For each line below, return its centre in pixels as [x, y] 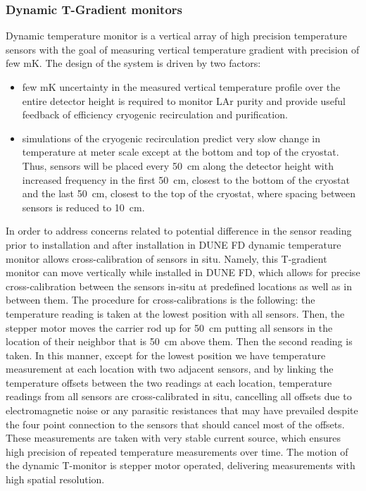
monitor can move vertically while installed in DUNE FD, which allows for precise [183, 272]
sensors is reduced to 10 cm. [83, 207]
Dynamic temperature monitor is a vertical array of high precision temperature [176, 36]
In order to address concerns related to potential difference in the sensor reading [179, 231]
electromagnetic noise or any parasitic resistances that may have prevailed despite [182, 410]
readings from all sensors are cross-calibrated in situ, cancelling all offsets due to [179, 396]
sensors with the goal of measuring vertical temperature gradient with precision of [183, 49]
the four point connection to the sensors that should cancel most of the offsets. [175, 424]
